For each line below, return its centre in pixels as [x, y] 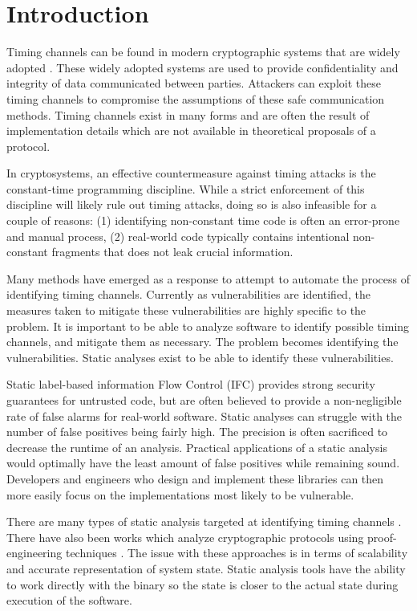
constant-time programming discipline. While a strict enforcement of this [186, 188]
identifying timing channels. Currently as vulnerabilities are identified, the [188, 294]
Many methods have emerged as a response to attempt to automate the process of [208, 278]
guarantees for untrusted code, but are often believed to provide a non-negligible [204, 400]
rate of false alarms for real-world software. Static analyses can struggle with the [204, 415]
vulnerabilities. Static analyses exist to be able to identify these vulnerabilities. [200, 357]
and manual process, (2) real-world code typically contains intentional [178, 236]
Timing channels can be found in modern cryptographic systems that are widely [203, 52]
